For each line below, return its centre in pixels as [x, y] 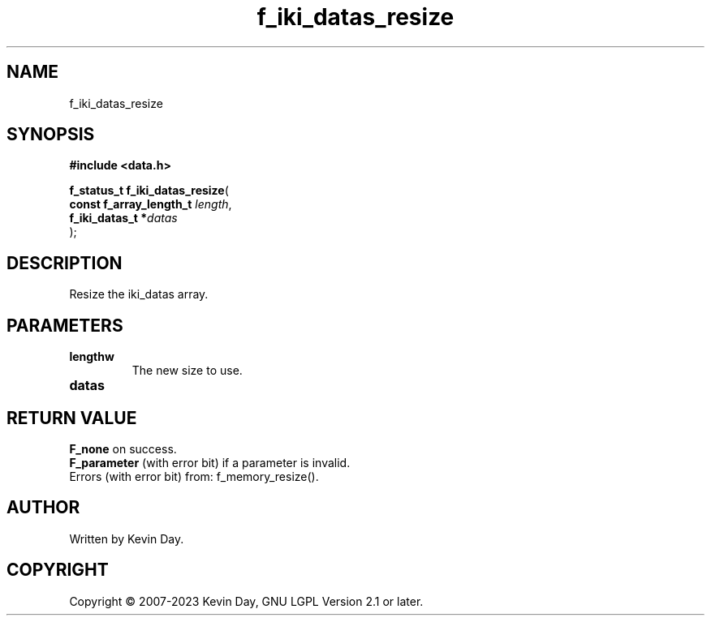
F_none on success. [123, 448]
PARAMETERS [65, 325]
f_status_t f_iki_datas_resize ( [149, 191]
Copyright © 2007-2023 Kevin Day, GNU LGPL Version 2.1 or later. [246, 601]
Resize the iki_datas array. [139, 294]
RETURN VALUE [72, 418]
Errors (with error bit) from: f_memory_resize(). [194, 476]
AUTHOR [43, 508]
